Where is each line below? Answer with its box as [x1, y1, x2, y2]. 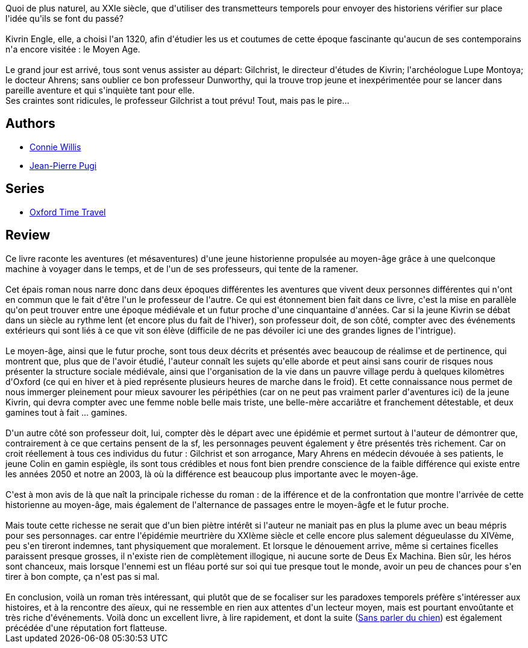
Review [5, 227, 51, 243]
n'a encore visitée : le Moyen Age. [5, 44, 140, 54]
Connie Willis [30, 141, 81, 152]
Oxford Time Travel [30, 206, 106, 217]
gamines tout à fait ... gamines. [5, 407, 128, 418]
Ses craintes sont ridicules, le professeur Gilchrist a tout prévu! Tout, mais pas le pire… [5, 95, 350, 106]
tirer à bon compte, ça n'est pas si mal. [5, 571, 160, 582]
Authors [5, 116, 55, 132]
